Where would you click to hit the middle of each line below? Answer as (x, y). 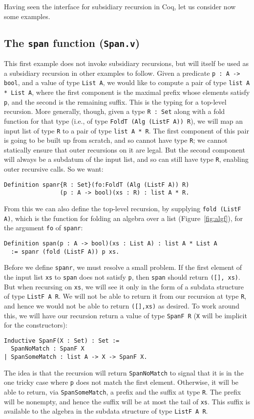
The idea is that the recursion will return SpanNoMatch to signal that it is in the (124, 372)
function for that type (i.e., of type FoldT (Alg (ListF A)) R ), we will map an (124, 121)
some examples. (27, 16)
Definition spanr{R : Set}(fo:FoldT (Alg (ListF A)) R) (97, 185)
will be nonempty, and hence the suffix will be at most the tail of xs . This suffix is (127, 401)
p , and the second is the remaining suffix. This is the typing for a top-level (115, 101)
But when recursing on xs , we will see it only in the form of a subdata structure (124, 286)
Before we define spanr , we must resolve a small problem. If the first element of (123, 267)
